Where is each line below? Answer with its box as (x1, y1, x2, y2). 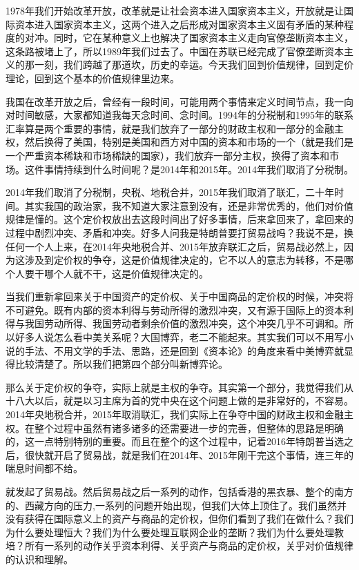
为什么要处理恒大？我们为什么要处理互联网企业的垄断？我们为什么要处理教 (6, 524, 344, 539)
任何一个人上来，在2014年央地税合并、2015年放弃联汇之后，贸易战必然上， (6, 239, 344, 253)
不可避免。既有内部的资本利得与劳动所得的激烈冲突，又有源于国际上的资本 (6, 302, 344, 317)
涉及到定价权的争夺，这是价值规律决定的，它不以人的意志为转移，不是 (24, 253, 344, 267)
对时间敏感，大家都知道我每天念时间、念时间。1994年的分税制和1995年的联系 (6, 108, 353, 122)
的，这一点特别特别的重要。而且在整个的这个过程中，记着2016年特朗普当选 (6, 434, 344, 449)
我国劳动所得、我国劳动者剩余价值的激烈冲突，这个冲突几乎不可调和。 (24, 316, 344, 331)
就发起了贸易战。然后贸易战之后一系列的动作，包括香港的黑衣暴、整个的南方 (6, 484, 353, 498)
